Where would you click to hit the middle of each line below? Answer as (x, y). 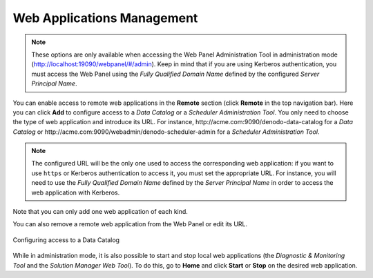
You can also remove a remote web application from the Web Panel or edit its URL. (130, 224)
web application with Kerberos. (76, 192)
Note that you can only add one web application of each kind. (100, 212)
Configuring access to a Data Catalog (66, 240)
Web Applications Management (105, 18)
